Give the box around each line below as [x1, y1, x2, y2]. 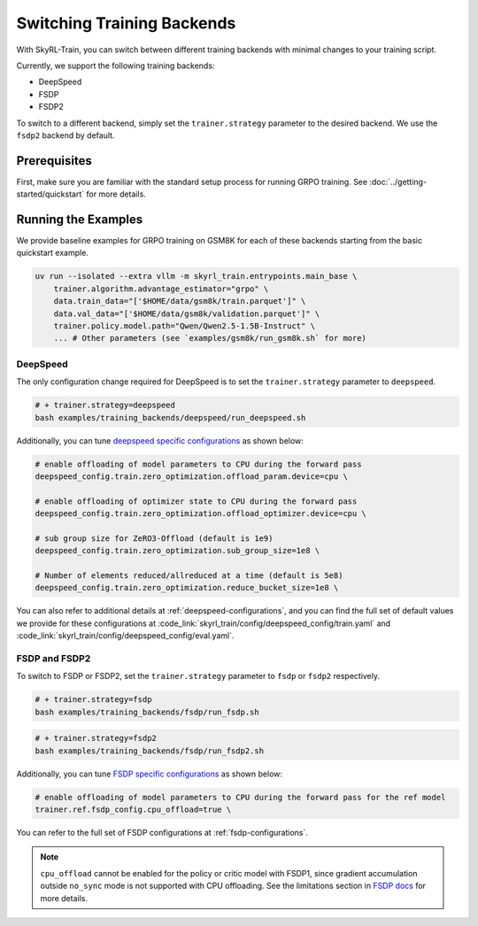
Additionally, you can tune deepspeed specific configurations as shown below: [16, 435, 305, 446]
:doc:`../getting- [368, 176, 428, 187]
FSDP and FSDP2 [16, 652, 91, 664]
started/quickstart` [16, 189, 85, 199]
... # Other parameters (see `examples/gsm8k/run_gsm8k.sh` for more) [53, 333, 367, 343]
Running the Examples [16, 212, 143, 227]
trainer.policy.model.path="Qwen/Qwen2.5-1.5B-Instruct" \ [53, 321, 316, 331]
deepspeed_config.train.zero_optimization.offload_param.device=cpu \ [35, 471, 349, 482]
